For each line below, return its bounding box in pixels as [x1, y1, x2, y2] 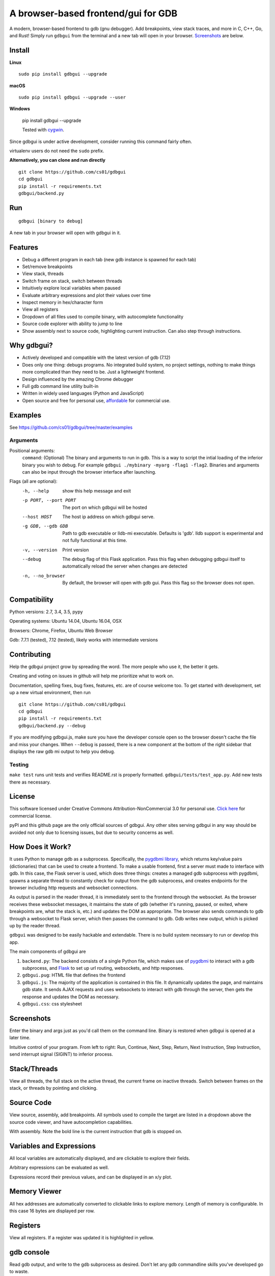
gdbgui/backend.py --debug [18, 723, 86, 728]
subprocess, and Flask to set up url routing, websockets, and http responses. [22, 965, 184, 971]
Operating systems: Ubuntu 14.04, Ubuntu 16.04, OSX [9, 618, 122, 624]
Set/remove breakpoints [22, 263, 73, 270]
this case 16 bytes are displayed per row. [9, 1208, 95, 1214]
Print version [62, 547, 89, 553]
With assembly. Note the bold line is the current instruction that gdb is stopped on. [9, 1128, 183, 1134]
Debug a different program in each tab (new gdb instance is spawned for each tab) [22, 256, 197, 262]
